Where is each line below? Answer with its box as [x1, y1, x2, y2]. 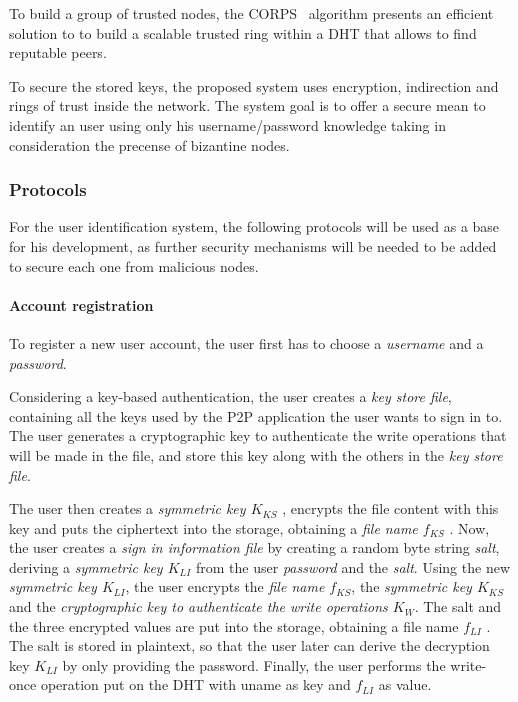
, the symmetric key [351, 576, 472, 597]
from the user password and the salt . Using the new [195, 556, 510, 577]
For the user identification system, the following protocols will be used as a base [9, 216, 500, 237]
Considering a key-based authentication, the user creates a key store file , [9, 386, 452, 407]
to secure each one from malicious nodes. [9, 255, 259, 276]
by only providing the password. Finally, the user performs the [62, 654, 446, 675]
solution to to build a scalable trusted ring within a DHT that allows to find [9, 22, 477, 43]
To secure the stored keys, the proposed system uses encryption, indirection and [9, 75, 499, 96]
